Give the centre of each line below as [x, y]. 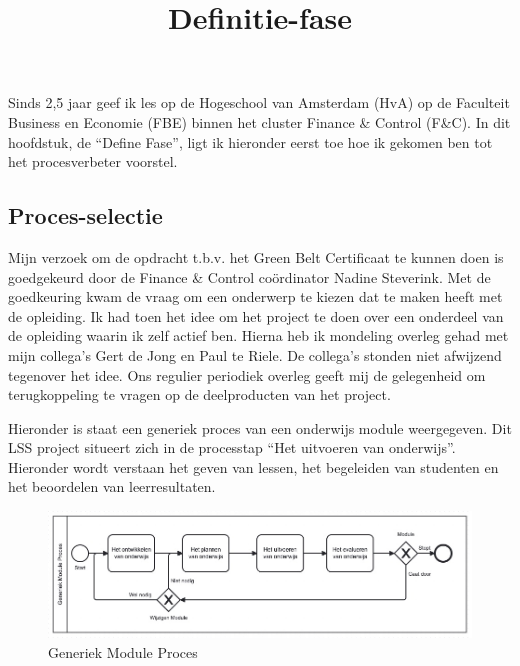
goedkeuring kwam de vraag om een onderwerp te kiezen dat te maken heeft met [255, 296]
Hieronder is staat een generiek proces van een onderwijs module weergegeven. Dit [260, 427]
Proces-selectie [85, 215]
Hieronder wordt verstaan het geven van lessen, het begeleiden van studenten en [253, 466]
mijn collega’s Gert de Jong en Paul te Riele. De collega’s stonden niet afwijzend [255, 354]
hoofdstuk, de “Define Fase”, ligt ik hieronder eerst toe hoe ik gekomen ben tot [250, 141]
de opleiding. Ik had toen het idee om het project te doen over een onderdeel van [256, 315]
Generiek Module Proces [123, 651]
